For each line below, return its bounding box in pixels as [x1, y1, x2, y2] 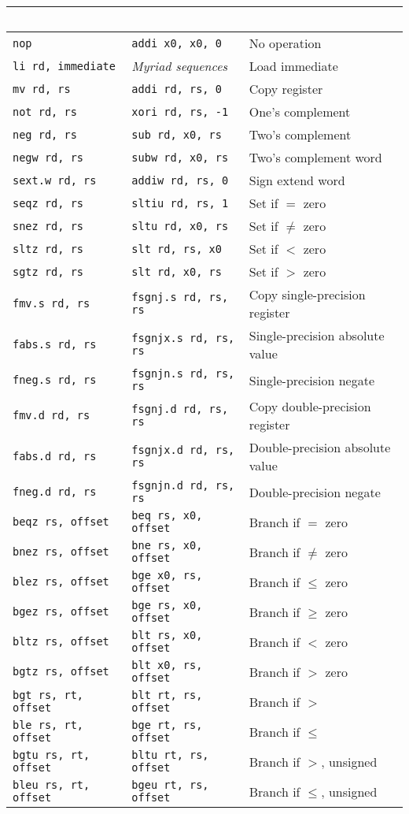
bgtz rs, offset [13, 665, 109, 678]
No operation [249, 34, 322, 52]
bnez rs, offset [13, 545, 109, 558]
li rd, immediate [13, 59, 116, 72]
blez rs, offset [13, 575, 109, 588]
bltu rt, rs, [131, 749, 209, 761]
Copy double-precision [249, 397, 371, 415]
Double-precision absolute [249, 438, 391, 456]
